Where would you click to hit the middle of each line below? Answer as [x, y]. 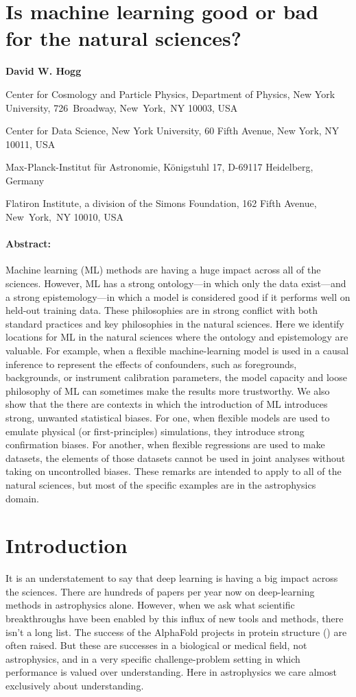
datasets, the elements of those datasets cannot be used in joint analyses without [176, 457]
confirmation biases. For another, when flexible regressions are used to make [165, 444]
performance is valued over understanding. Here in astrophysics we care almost [171, 672]
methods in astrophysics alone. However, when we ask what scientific [150, 605]
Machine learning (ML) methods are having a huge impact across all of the [163, 270]
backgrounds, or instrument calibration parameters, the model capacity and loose [176, 377]
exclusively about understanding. [75, 686]
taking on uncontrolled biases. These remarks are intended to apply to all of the [174, 471]
